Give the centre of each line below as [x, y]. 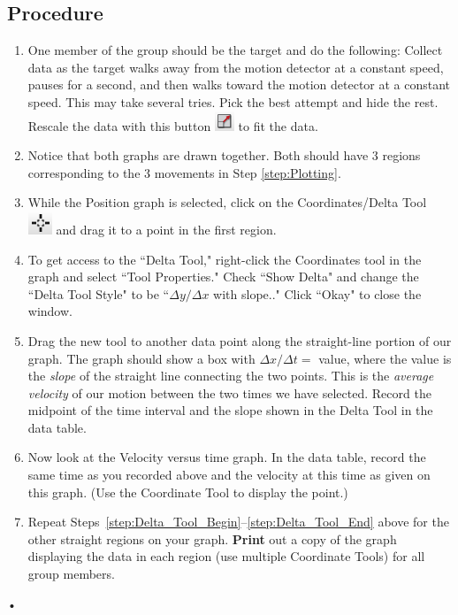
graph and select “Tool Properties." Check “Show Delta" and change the [223, 277]
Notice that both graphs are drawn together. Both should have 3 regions [224, 155]
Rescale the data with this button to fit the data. [173, 125]
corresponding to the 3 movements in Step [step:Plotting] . [184, 172]
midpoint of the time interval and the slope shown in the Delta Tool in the [230, 410]
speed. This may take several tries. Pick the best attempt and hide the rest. [233, 101]
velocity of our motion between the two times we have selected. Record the [229, 392]
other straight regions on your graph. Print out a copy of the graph [212, 538]
